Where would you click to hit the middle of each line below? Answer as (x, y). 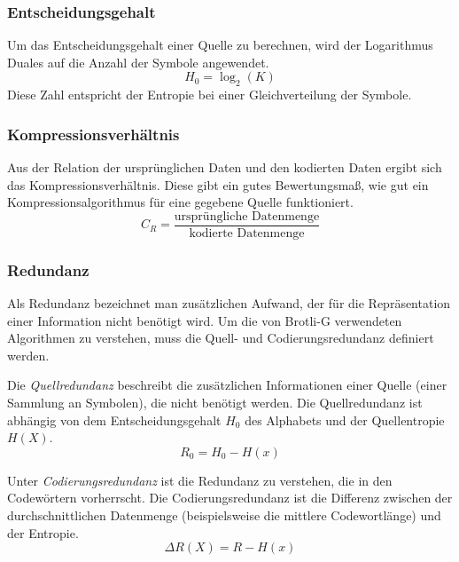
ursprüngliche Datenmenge (247, 216)
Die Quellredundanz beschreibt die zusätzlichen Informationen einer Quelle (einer (227, 385)
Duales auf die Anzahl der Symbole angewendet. (138, 62)
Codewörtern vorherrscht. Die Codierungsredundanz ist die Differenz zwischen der (230, 498)
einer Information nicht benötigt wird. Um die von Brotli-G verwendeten (205, 320)
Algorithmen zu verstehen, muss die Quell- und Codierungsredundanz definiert (221, 338)
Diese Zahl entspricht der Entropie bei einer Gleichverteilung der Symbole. (210, 95)
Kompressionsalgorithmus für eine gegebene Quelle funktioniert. (180, 202)
